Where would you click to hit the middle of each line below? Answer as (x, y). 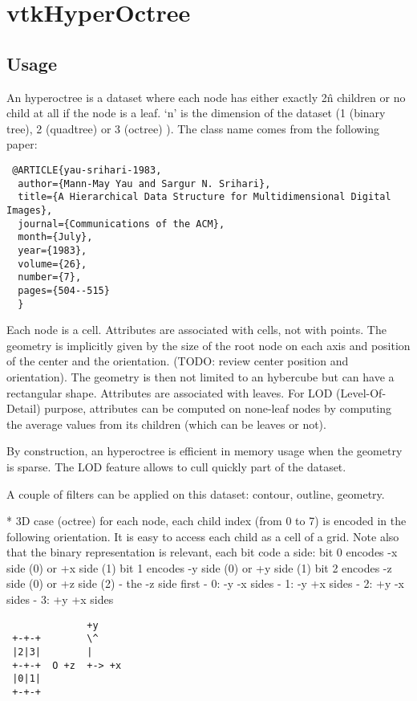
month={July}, (55, 237)
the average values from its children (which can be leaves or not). (166, 424)
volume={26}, (53, 264)
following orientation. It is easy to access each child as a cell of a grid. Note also (203, 536)
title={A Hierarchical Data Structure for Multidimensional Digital (204, 197)
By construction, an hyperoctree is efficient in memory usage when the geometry (204, 451)
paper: (22, 144)
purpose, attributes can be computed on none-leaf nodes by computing (218, 408)
